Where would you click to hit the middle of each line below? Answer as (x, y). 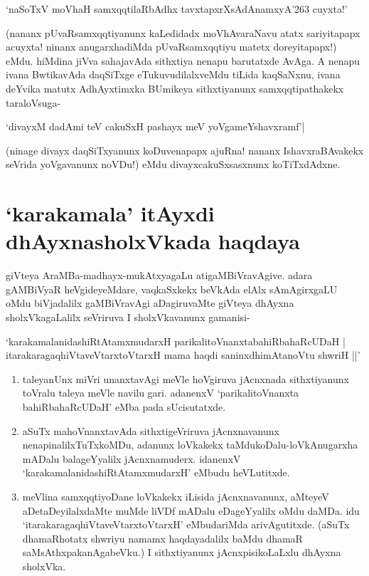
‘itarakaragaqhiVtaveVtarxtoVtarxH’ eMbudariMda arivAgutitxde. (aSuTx (186, 524)
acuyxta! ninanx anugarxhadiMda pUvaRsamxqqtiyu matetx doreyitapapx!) (171, 47)
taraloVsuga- (33, 102)
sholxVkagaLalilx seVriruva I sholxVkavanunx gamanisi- (128, 317)
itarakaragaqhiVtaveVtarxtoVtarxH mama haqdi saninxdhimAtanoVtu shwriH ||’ (183, 355)
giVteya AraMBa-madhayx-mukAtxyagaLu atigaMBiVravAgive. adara (159, 275)
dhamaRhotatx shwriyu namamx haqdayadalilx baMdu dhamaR (162, 538)
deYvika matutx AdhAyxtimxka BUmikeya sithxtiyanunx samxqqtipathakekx (175, 88)
